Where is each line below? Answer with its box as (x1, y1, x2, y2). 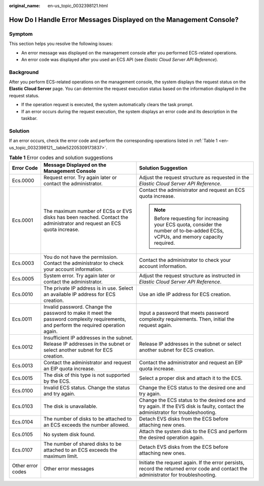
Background (9, 69, 39, 75)
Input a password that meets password (139, 310, 229, 317)
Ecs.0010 (12, 291, 33, 298)
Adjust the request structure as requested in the (139, 174, 249, 181)
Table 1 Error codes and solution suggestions (9, 154, 113, 161)
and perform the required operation (43, 322, 125, 329)
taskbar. (21, 116, 38, 121)
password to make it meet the (43, 310, 112, 317)
